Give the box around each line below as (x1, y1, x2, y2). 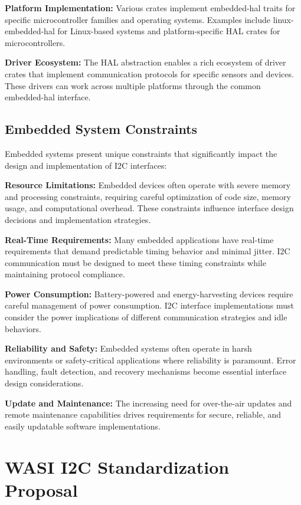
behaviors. (5, 322, 41, 335)
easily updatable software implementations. (5, 419, 161, 432)
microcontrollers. (5, 36, 66, 48)
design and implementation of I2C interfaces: (5, 159, 167, 171)
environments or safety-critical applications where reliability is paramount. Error (5, 353, 296, 366)
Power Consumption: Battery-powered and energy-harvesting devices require (5, 287, 293, 300)
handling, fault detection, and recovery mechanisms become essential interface (5, 365, 287, 378)
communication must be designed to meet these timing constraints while (5, 256, 266, 268)
